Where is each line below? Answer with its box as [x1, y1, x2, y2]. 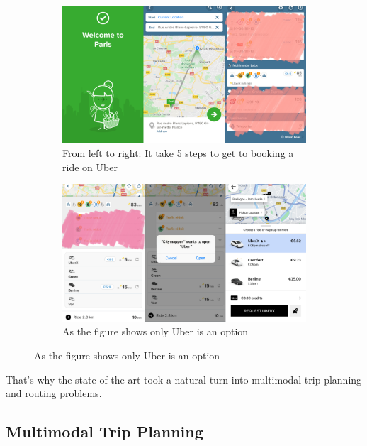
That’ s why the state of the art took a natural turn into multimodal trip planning [6, 371, 362, 386]
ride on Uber [62, 159, 118, 174]
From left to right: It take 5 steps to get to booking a [62, 146, 294, 161]
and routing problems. [6, 386, 102, 401]
